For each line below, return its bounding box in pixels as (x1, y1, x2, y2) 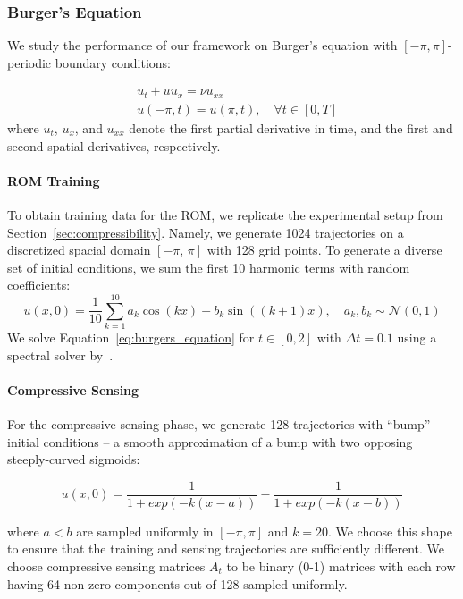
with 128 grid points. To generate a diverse (206, 240, 442, 259)
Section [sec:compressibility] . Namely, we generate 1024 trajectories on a (7, 223, 404, 241)
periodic (7, 53, 52, 72)
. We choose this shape (327, 521, 452, 540)
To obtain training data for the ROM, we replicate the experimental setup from (7, 205, 443, 224)
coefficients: (7, 275, 71, 294)
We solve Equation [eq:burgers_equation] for (7, 328, 255, 346)
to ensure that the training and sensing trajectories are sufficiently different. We (7, 539, 445, 558)
